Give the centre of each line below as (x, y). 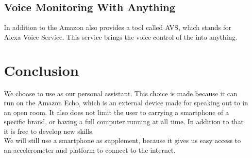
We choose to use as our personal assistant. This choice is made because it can (121, 93)
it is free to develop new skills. (49, 131)
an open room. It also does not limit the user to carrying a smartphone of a (117, 112)
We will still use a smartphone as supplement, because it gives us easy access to (123, 140)
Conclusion (42, 70)
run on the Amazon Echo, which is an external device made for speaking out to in (126, 103)
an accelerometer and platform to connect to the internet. (90, 150)
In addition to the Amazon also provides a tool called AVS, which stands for (118, 27)
